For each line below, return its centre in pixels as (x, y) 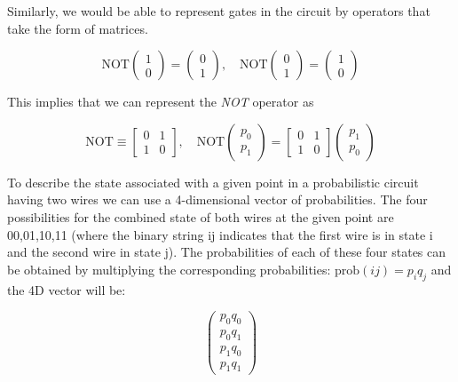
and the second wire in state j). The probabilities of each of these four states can (227, 252)
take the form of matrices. (78, 28)
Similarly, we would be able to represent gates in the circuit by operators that (219, 11)
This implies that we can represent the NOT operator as (161, 102)
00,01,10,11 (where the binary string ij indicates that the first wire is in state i (220, 234)
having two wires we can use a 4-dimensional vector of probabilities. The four (217, 199)
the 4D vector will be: (67, 289)
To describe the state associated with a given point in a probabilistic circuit (213, 182)
